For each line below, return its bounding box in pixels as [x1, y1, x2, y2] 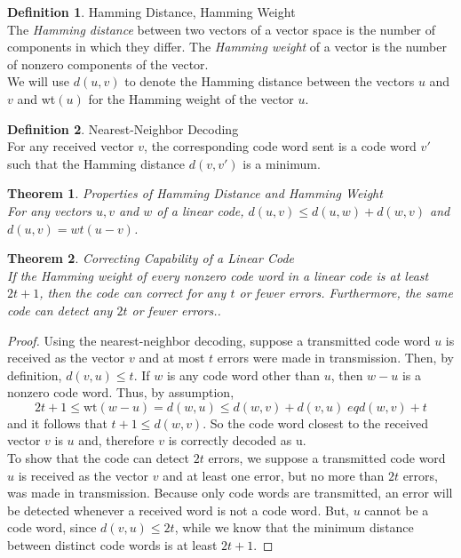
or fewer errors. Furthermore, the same [239, 283, 453, 302]
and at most [139, 348, 205, 367]
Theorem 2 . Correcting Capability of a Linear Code [7, 249, 294, 267]
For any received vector [7, 137, 134, 155]
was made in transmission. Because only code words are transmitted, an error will [7, 483, 453, 502]
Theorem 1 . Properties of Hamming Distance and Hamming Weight [7, 184, 383, 203]
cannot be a [364, 500, 429, 519]
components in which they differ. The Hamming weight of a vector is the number [7, 37, 447, 56]
